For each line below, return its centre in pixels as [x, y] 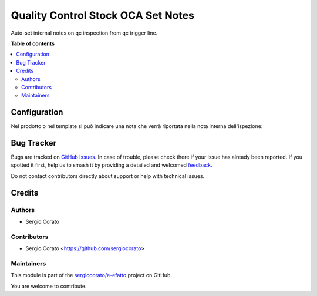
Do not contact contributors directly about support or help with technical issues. [108, 176]
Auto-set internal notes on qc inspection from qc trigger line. [84, 33]
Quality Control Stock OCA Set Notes [103, 15]
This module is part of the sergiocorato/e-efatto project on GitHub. [92, 275]
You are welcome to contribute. [49, 286]
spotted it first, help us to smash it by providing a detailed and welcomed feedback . [112, 165]
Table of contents [33, 43]
